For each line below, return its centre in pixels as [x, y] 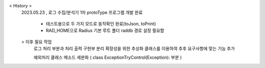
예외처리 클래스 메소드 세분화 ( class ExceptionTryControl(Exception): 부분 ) [108, 57]
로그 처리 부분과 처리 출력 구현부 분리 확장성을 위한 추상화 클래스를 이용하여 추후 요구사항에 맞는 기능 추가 [134, 48]
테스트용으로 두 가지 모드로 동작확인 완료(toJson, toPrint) [101, 23]
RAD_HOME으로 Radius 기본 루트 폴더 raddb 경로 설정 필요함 [105, 31]
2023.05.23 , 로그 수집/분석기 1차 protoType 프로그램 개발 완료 [82, 13]
